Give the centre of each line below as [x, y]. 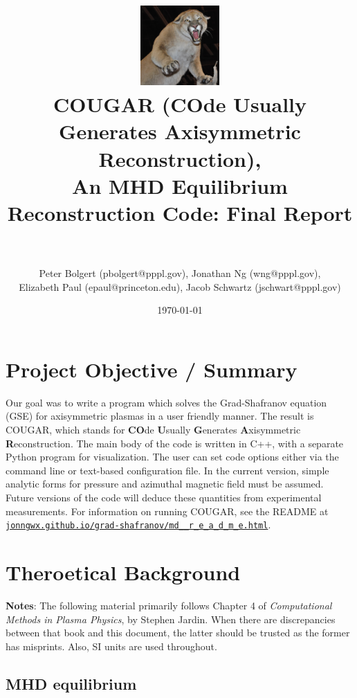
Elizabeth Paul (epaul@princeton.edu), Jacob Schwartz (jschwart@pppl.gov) [180, 286]
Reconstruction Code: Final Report [180, 213]
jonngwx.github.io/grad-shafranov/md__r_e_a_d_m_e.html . [138, 525]
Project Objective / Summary [152, 369]
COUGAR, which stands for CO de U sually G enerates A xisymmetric [153, 430]
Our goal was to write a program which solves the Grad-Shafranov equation [166, 402]
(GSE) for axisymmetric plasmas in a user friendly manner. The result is [160, 416]
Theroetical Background [123, 572]
